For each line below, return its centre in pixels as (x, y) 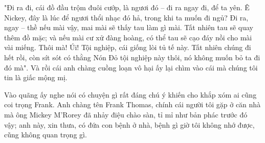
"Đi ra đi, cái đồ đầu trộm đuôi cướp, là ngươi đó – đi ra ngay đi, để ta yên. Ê (127, 7)
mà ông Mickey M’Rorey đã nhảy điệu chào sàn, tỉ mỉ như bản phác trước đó (126, 114)
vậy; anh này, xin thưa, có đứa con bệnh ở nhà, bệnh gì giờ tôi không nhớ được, (129, 124)
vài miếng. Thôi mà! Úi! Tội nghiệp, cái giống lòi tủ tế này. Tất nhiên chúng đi (128, 47)
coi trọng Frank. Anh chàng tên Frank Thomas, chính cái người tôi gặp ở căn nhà (132, 104)
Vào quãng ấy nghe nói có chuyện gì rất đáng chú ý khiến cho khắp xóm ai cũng (130, 94)
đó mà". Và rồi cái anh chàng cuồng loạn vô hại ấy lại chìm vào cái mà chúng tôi (131, 67)
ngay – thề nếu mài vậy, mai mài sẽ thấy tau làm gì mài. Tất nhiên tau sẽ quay (129, 27)
